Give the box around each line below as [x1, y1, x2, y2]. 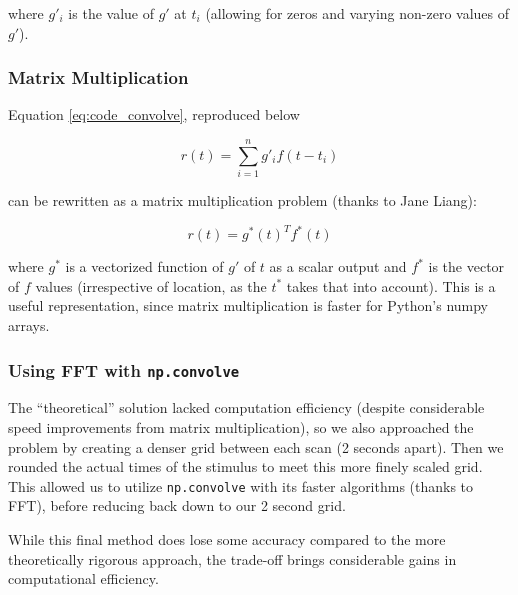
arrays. [8, 315, 50, 335]
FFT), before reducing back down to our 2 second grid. [8, 495, 346, 516]
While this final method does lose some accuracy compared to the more [8, 529, 446, 549]
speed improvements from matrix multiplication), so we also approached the [8, 416, 474, 437]
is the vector [428, 256, 505, 277]
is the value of [68, 3, 154, 23]
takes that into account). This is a [286, 275, 496, 296]
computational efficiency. [8, 568, 159, 589]
